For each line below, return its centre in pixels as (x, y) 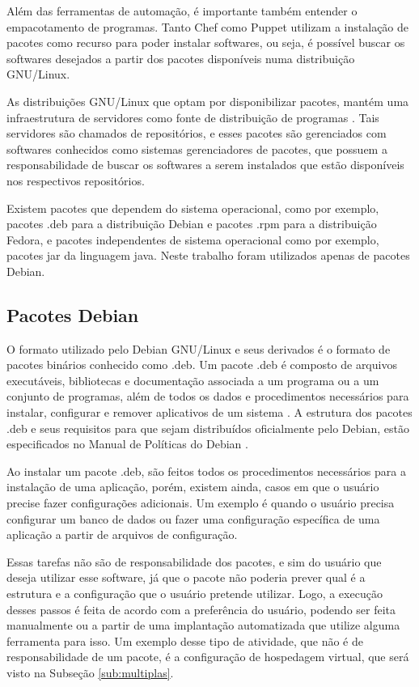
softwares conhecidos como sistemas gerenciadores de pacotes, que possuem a (197, 148)
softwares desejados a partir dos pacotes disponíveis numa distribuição (181, 58)
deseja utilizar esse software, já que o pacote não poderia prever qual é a (186, 577)
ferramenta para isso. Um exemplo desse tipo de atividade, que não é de (185, 640)
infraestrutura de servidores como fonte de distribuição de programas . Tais (193, 117)
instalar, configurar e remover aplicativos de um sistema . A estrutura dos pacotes (209, 412)
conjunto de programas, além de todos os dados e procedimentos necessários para (208, 396)
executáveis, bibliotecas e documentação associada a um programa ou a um (193, 380)
